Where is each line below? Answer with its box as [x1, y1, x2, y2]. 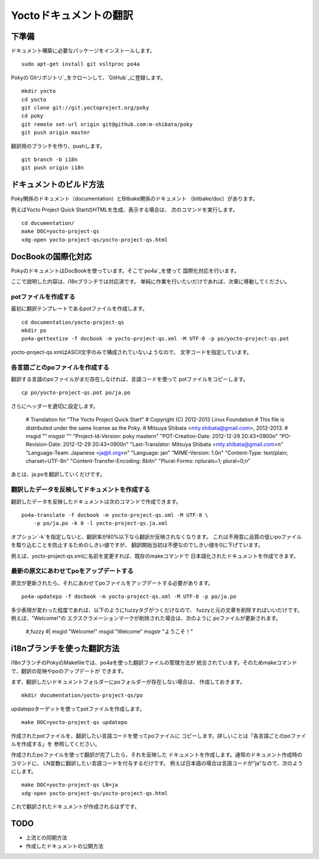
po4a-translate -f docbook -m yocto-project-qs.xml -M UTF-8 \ [21, 512, 209, 519]
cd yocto [21, 96, 47, 103]
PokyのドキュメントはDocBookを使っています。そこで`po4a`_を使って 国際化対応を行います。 [11, 267, 239, 274]
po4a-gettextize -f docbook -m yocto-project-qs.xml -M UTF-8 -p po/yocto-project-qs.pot [21, 335, 289, 342]
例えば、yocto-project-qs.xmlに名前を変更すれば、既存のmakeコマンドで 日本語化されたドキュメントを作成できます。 [11, 552, 300, 559]
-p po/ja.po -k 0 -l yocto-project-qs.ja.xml [33, 520, 168, 527]
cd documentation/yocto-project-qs [21, 318, 125, 326]
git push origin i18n [21, 165, 84, 171]
